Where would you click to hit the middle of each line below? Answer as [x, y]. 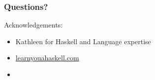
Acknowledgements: [33, 25]
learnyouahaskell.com [47, 58]
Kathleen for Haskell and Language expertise [83, 41]
